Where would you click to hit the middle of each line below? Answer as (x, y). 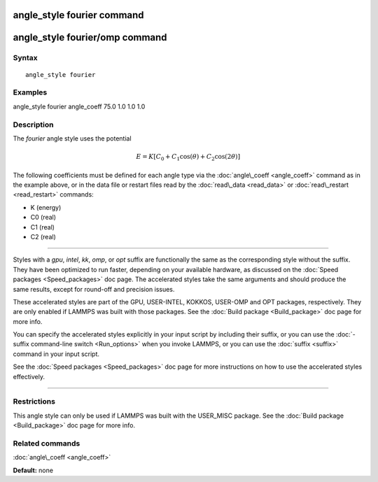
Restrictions (34, 402)
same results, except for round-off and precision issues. (94, 289)
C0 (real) (43, 218)
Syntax (25, 58)
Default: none (33, 470)
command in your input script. (56, 354)
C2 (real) (43, 236)
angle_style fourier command (78, 15)
